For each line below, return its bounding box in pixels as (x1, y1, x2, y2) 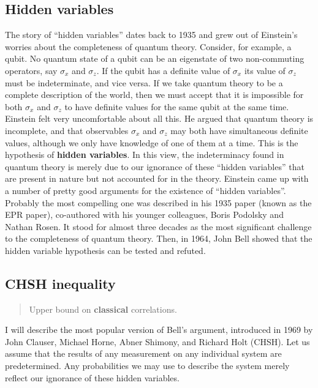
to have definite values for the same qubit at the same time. (64, 100, 289, 113)
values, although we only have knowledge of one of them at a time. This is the (5, 136, 298, 149)
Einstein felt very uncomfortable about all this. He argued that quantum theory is (5, 112, 314, 125)
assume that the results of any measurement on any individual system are (5, 347, 282, 360)
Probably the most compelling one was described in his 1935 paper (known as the (5, 196, 312, 209)
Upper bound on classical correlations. (29, 302, 177, 315)
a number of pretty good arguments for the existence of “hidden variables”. (5, 184, 286, 196)
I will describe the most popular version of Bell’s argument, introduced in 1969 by (5, 323, 313, 336)
